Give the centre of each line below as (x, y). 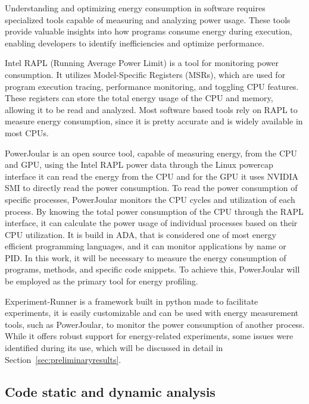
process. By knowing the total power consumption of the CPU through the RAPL (154, 211)
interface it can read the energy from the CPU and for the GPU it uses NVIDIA (152, 176)
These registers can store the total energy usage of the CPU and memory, (139, 98)
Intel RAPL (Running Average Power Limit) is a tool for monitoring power (142, 63)
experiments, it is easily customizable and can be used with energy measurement (152, 313)
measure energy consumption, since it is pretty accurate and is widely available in (154, 121)
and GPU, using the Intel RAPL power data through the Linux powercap (139, 165)
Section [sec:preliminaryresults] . (63, 359)
